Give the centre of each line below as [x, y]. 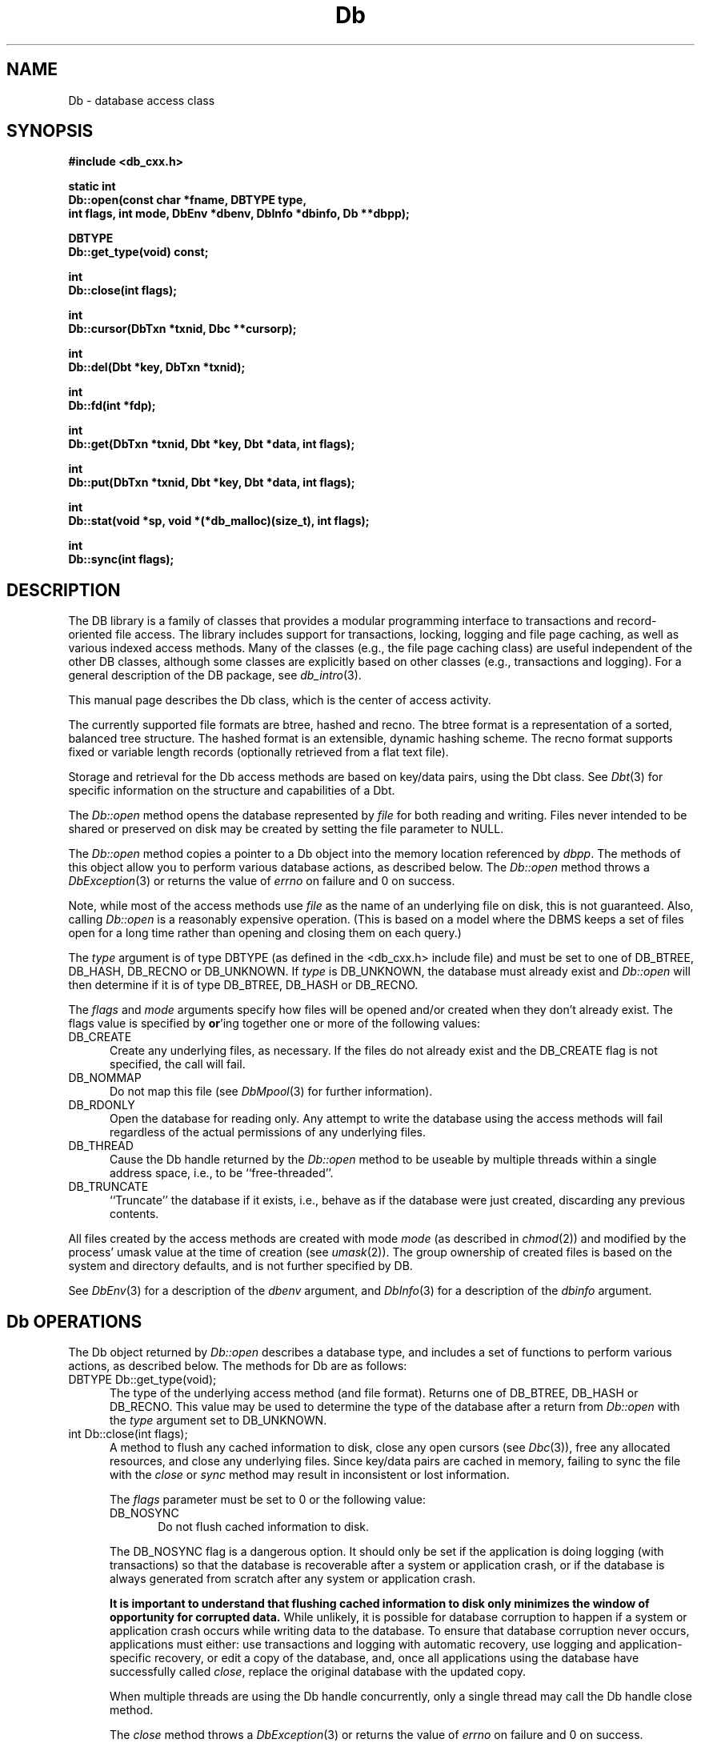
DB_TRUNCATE [108, 1187]
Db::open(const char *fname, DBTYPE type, [188, 200]
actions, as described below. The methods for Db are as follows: [238, 1366]
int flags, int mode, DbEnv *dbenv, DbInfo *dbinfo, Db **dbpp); [239, 214]
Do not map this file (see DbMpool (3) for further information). [271, 1092]
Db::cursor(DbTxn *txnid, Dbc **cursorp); [182, 329]
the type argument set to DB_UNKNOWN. [218, 1420]
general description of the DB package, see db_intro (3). [215, 675]
